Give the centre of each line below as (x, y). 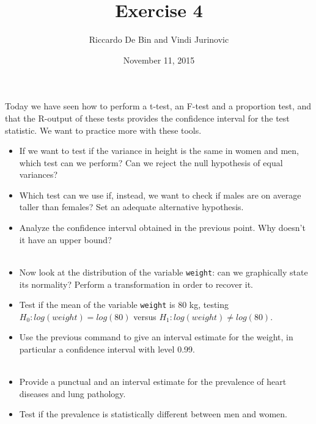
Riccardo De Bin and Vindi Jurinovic (159, 39)
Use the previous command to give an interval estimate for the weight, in (156, 337)
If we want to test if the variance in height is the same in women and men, (159, 151)
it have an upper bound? (65, 239)
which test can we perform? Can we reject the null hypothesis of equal (151, 162)
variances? (39, 174)
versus (145, 316)
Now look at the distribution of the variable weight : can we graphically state (164, 272)
